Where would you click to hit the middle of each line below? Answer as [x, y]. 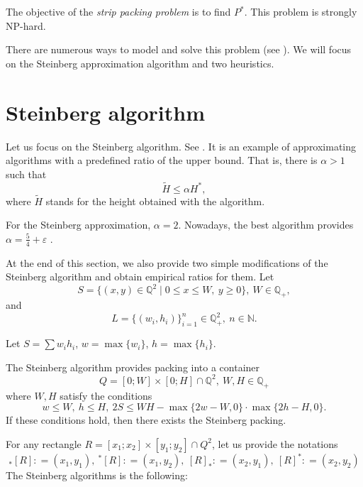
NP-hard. [26, 25]
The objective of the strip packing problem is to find [118, 11]
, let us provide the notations [275, 443]
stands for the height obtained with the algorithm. [155, 201]
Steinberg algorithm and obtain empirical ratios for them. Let [140, 277]
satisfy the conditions [106, 395]
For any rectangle [44, 443]
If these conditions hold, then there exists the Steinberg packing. [146, 420]
